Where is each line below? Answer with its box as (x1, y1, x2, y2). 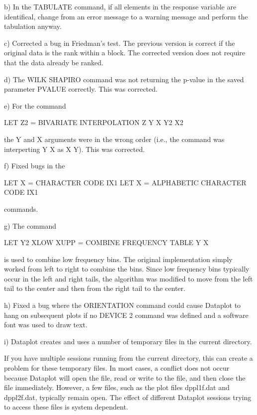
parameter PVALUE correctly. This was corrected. (4, 84, 158, 94)
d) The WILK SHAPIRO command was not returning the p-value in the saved (4, 74, 244, 84)
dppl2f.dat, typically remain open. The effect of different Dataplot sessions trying (4, 392, 252, 402)
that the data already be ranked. (4, 57, 103, 67)
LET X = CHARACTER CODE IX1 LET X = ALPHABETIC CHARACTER (4, 177, 247, 187)
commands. (4, 203, 38, 214)
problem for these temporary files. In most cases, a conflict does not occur (4, 363, 230, 373)
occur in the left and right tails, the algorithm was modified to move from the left (4, 273, 253, 283)
